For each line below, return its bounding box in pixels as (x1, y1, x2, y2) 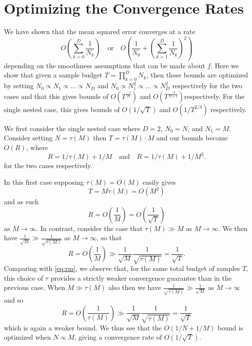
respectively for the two (172, 80, 243, 91)
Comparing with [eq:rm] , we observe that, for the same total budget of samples (4, 263, 240, 273)
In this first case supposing (4, 176, 84, 187)
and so (4, 295, 23, 305)
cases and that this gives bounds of (4, 91, 109, 101)
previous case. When (4, 282, 65, 292)
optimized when (4, 332, 51, 342)
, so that (97, 232, 122, 243)
